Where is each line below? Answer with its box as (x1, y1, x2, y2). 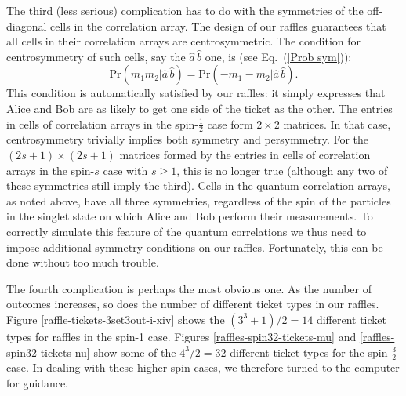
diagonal (6, 17, 47, 34)
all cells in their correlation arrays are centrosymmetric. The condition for (6, 33, 361, 49)
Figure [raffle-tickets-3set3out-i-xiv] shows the (6, 311, 225, 327)
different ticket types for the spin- (230, 343, 392, 360)
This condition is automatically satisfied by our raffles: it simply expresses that (6, 85, 386, 101)
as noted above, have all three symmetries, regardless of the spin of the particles (6, 192, 391, 209)
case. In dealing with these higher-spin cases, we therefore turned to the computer (6, 359, 400, 376)
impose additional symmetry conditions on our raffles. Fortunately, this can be (6, 238, 383, 255)
